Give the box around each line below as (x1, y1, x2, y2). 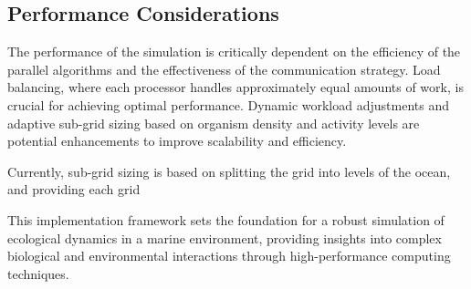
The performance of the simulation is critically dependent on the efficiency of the (7, 42, 461, 61)
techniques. (7, 263, 69, 283)
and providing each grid (7, 180, 141, 199)
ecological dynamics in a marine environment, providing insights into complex (7, 228, 442, 247)
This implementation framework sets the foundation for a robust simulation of (7, 210, 445, 229)
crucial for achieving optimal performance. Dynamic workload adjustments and (7, 95, 449, 114)
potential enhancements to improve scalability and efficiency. (7, 131, 347, 150)
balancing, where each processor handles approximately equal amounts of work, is (7, 77, 464, 97)
